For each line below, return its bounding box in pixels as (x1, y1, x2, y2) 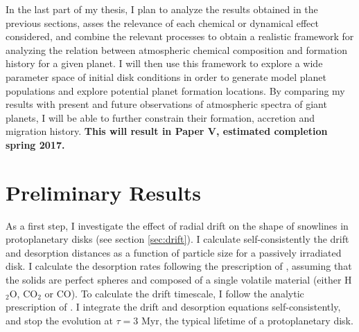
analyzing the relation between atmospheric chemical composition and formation (6, 42, 347, 57)
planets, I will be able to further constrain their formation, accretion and (6, 110, 315, 124)
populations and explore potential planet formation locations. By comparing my (6, 83, 345, 98)
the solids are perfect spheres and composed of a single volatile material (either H (6, 273, 352, 287)
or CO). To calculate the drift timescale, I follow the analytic (44, 286, 304, 300)
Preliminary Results (6, 178, 201, 206)
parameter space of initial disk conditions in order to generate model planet (6, 69, 326, 84)
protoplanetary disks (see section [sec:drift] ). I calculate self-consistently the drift (6, 232, 349, 246)
